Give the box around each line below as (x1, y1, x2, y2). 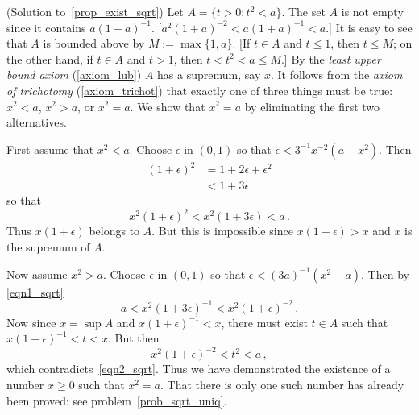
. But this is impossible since (151, 222, 293, 239)
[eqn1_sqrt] (6, 283, 64, 300)
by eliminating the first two (244, 98, 380, 114)
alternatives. (6, 114, 67, 131)
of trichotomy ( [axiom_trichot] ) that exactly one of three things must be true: (6, 81, 393, 98)
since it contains (6, 19, 86, 35)
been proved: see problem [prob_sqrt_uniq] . (6, 392, 227, 409)
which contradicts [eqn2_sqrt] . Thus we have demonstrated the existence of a (6, 360, 391, 377)
